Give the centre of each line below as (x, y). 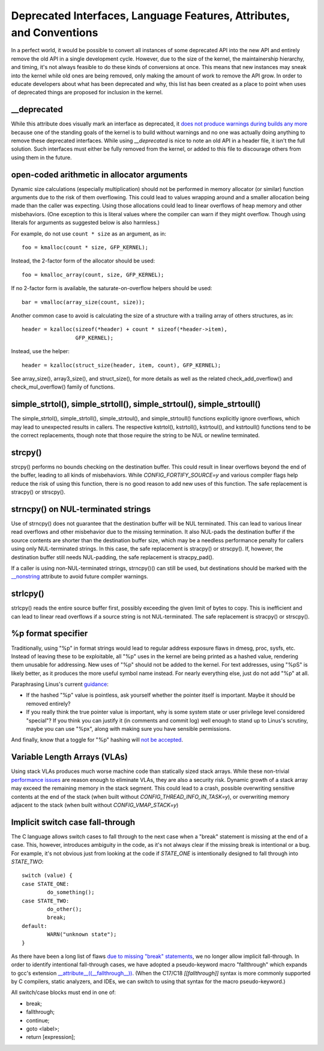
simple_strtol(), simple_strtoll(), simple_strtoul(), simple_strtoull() (136, 404)
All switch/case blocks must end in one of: (64, 992)
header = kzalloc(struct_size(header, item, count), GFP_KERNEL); (121, 365)
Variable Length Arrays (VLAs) (70, 757)
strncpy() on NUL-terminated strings (81, 509)
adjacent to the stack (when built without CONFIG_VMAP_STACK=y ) (95, 805)
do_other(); (64, 909)
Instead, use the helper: (40, 351)
